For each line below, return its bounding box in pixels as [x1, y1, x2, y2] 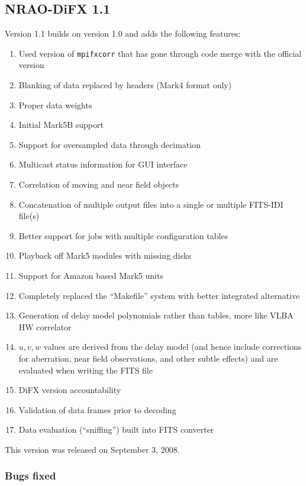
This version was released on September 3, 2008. [5, 443, 180, 455]
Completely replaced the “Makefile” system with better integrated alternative [18, 289, 300, 301]
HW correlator [18, 320, 72, 333]
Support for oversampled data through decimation [18, 138, 201, 150]
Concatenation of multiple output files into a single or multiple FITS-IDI [18, 198, 284, 210]
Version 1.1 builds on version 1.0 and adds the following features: [5, 27, 241, 40]
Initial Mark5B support [18, 118, 104, 131]
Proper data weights [18, 98, 92, 111]
